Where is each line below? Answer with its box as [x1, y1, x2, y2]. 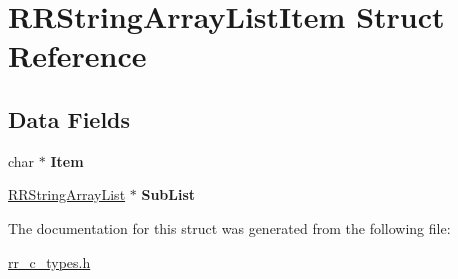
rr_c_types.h [8, 251, 91, 272]
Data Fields [8, 103, 131, 134]
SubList [141, 184, 196, 205]
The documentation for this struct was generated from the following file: [8, 217, 451, 238]
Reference [8, 35, 147, 76]
